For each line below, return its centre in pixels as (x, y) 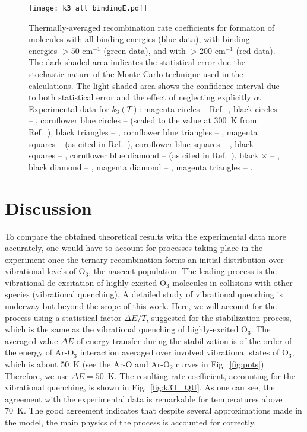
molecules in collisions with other (232, 282)
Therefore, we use (37, 375)
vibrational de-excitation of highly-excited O (86, 282)
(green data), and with (145, 50)
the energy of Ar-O (39, 352)
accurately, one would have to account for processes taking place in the (134, 248)
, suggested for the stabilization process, (219, 317)
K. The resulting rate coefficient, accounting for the (201, 375)
